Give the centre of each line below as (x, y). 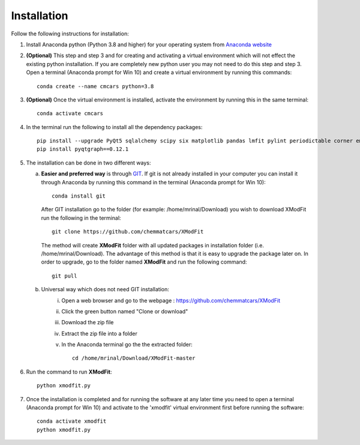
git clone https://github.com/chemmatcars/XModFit (128, 232)
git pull (64, 276)
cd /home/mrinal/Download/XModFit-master (134, 358)
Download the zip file (88, 322)
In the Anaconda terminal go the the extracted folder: (127, 345)
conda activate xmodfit (72, 421)
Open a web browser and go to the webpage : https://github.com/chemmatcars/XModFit (171, 300)
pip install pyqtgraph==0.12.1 (83, 149)
